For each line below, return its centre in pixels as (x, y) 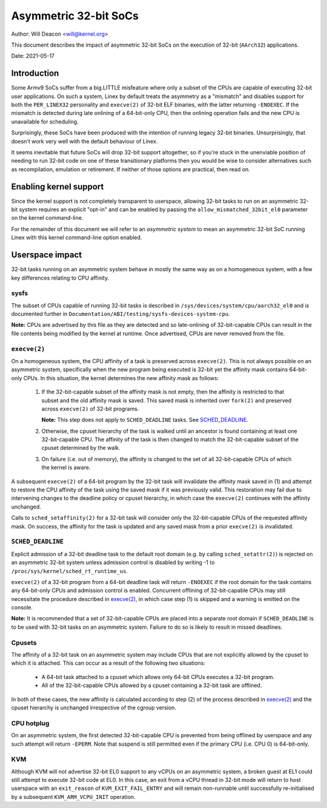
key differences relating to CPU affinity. (60, 278)
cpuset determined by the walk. (81, 448)
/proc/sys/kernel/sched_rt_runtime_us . (70, 571)
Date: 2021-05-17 (33, 56)
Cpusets (24, 643)
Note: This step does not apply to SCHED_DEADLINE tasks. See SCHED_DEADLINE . (145, 420)
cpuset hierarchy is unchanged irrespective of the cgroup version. (94, 708)
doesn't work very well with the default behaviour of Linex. (84, 141)
